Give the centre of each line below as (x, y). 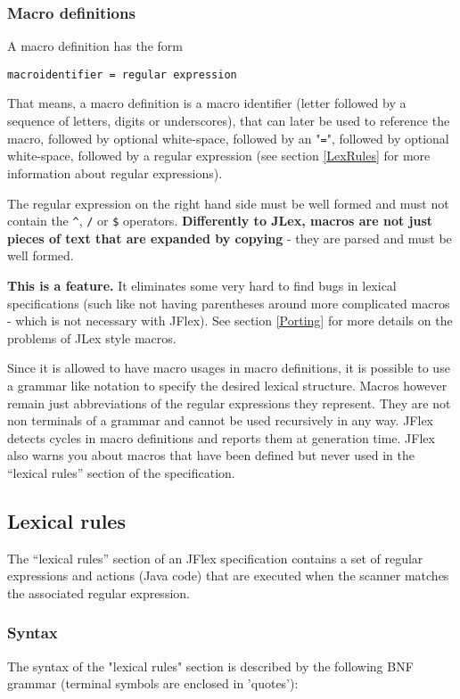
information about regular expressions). (115, 173)
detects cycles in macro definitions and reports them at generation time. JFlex (221, 437)
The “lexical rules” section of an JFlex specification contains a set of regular (215, 558)
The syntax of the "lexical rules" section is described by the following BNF (210, 666)
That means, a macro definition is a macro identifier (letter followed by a (207, 103)
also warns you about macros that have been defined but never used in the (211, 455)
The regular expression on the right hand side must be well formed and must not (228, 203)
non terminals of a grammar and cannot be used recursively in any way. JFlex (220, 420)
